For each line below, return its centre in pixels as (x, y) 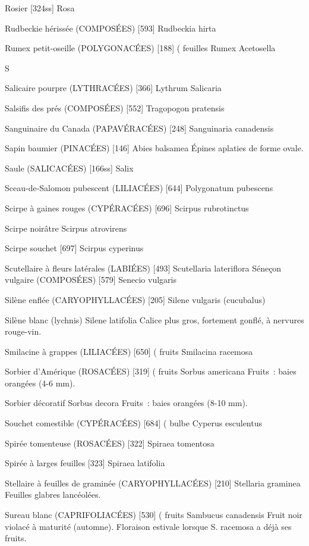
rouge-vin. (23, 331)
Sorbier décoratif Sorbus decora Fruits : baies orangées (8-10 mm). (126, 403)
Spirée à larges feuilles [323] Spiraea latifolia (85, 463)
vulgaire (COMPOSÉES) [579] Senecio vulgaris (91, 280)
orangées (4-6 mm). (40, 383)
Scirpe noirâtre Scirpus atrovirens (66, 228)
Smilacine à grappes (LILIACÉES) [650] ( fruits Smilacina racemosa (129, 351)
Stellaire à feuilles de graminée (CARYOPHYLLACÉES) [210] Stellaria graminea (153, 483)
